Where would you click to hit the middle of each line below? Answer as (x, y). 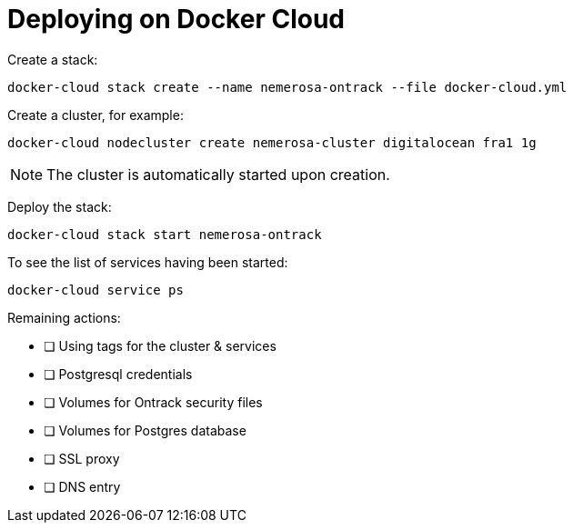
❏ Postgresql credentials (118, 374)
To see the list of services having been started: (148, 262)
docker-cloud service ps (95, 290)
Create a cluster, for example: (95, 115)
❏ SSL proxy (82, 458)
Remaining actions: (64, 317)
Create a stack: (53, 59)
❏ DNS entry (82, 486)
